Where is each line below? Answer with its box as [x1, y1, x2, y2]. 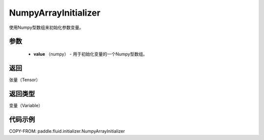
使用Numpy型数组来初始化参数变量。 [9, 24, 84, 30]
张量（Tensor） [9, 76, 41, 83]
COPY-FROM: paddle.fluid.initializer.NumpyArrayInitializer [9, 128, 125, 134]
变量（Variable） [9, 102, 43, 108]
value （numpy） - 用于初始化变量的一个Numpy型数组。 [33, 51, 148, 57]
